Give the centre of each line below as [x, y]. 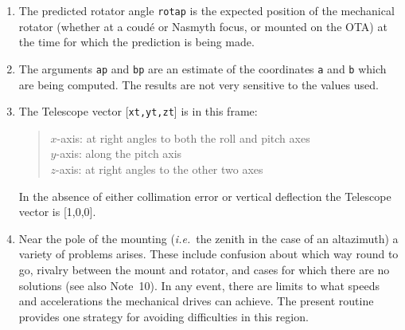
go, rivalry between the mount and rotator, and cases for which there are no [204, 269]
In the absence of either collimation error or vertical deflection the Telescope [205, 196]
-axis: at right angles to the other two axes [160, 169]
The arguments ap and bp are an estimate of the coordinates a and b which [202, 68]
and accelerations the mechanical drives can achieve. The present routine [196, 301]
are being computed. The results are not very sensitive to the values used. [199, 84]
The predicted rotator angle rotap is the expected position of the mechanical [206, 10]
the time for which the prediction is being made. [136, 42]
